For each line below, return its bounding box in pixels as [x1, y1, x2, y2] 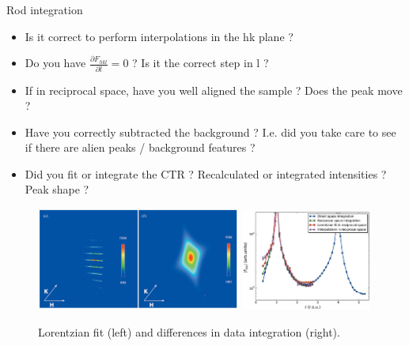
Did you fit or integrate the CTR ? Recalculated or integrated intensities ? [25, 165, 387, 182]
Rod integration [6, 2, 83, 17]
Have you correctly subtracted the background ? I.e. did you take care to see [25, 123, 396, 140]
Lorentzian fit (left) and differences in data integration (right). [38, 324, 340, 340]
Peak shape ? [25, 181, 89, 197]
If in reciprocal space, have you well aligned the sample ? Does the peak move [25, 81, 403, 98]
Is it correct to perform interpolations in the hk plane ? [25, 28, 293, 44]
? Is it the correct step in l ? [132, 55, 269, 71]
